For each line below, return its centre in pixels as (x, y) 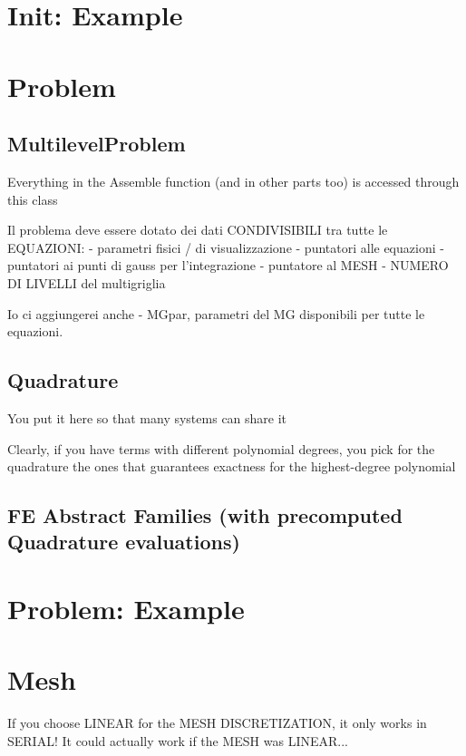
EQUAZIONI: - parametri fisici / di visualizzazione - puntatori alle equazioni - (226, 247)
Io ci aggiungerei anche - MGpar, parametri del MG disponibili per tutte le (216, 313)
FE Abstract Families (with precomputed (205, 515)
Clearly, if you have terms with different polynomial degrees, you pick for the (221, 448)
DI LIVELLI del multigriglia (87, 282)
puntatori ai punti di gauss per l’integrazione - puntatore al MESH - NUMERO (228, 265)
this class (33, 199)
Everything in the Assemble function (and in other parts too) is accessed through (233, 181)
